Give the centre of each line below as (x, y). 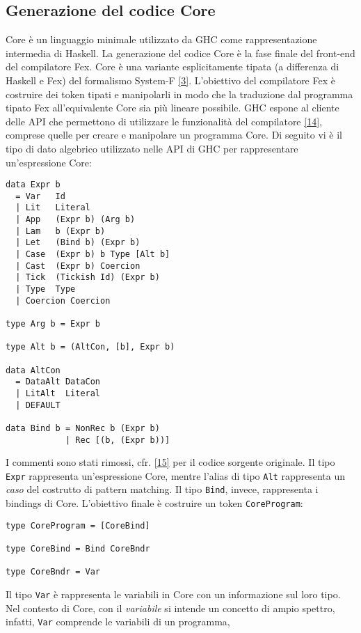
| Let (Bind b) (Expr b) (78, 243)
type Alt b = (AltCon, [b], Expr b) (90, 347)
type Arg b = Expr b (53, 324)
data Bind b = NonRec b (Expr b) (83, 428)
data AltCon (33, 370)
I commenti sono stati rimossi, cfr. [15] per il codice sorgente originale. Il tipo (170, 462)
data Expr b (33, 185)
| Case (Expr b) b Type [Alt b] (93, 255)
